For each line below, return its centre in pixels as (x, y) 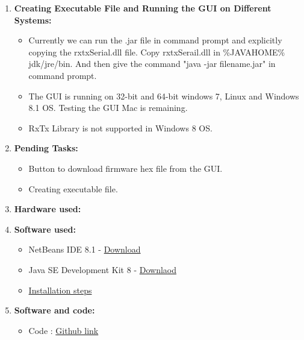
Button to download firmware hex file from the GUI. (126, 168)
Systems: (33, 20)
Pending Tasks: (46, 148)
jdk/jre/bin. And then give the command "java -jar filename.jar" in (152, 64)
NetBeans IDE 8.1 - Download (85, 249)
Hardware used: (48, 209)
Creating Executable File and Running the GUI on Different (143, 8)
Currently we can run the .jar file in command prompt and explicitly (155, 40)
